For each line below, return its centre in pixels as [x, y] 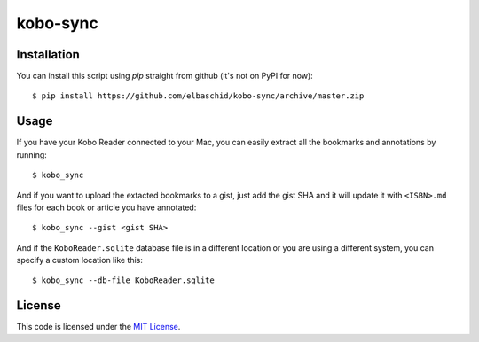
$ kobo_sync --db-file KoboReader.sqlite [123, 280]
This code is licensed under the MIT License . [98, 327]
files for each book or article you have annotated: [106, 207]
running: [32, 154]
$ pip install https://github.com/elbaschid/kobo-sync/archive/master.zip [198, 96]
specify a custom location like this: [80, 260]
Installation [48, 54]
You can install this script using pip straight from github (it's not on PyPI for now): [165, 76]
